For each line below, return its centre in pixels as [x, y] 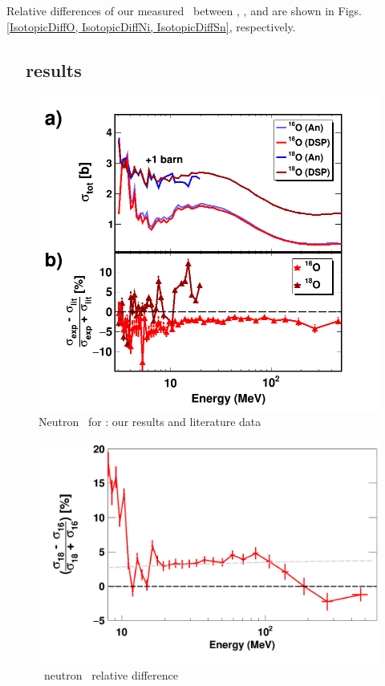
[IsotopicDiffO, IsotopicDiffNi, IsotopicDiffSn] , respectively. [151, 26]
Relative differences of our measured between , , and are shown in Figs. [184, 10]
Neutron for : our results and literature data [150, 422]
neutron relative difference [111, 675]
